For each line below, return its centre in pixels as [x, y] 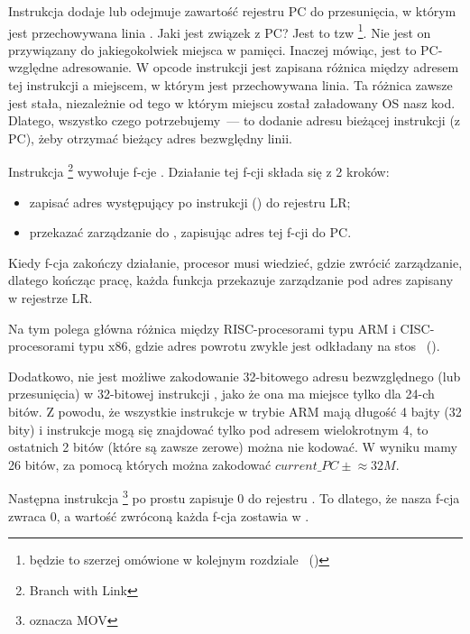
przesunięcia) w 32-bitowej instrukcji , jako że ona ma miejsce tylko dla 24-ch [221, 394]
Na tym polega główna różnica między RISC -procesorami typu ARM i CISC [219, 328]
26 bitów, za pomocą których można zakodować [140, 464]
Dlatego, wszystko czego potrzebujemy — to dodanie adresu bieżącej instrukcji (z [235, 120]
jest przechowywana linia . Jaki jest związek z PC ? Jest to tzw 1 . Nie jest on [220, 31]
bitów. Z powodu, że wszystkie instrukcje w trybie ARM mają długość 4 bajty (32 [235, 411]
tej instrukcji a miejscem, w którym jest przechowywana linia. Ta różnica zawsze [230, 85]
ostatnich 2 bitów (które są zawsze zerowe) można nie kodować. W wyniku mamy [233, 447]
